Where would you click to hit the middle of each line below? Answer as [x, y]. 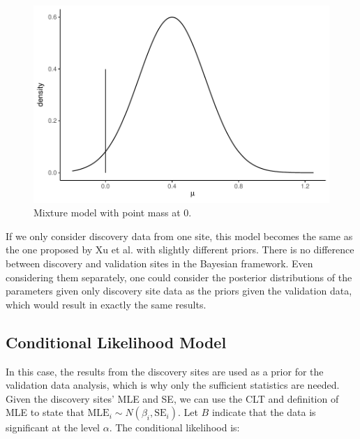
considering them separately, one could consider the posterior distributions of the [179, 277]
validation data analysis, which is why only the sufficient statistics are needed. [173, 385]
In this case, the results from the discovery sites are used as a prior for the [165, 371]
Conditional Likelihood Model [116, 342]
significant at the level [53, 427]
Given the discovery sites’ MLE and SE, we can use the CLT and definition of [172, 398]
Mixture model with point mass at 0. [113, 213]
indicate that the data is [264, 412]
